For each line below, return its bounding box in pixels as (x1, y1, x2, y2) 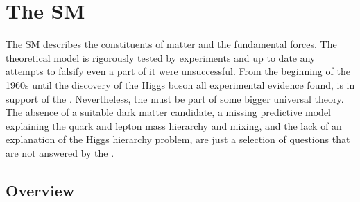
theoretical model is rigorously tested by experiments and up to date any (6, 50, 316, 65)
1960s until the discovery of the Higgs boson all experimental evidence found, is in (6, 77, 355, 92)
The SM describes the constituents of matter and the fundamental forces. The (6, 37, 337, 51)
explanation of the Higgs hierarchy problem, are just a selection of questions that (6, 132, 350, 146)
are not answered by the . (6, 145, 114, 160)
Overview (6, 179, 75, 201)
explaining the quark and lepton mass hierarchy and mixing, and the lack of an (6, 118, 342, 133)
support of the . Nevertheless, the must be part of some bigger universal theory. (6, 91, 344, 106)
